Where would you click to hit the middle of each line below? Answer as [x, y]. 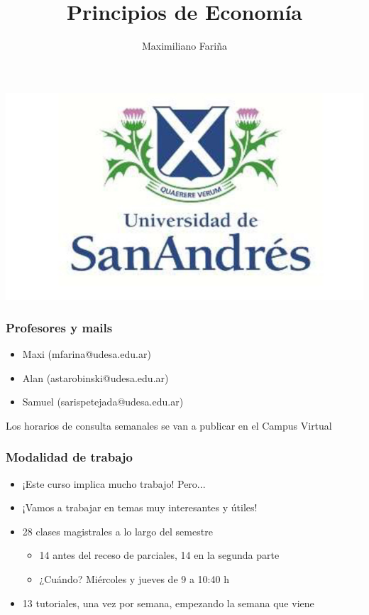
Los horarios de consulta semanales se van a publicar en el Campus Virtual [169, 425]
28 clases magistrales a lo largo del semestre [117, 531]
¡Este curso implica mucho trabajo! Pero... [114, 483]
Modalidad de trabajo [69, 457]
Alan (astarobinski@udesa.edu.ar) [95, 377]
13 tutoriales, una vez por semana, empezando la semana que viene [168, 603]
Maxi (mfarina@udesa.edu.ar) [87, 354]
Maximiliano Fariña [184, 46]
